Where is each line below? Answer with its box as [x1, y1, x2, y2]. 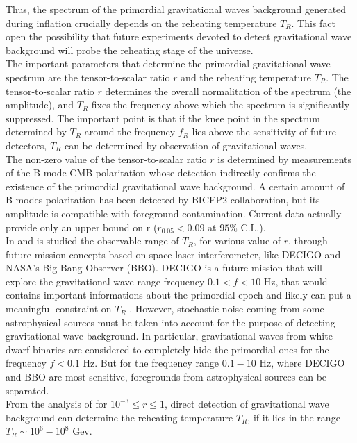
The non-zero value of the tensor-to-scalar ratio [6, 151, 207, 166]
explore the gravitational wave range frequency [6, 274, 205, 288]
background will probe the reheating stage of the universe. [6, 42, 254, 57]
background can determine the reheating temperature [6, 410, 233, 424]
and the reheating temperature [181, 69, 312, 84]
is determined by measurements [217, 151, 352, 166]
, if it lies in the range [247, 410, 340, 424]
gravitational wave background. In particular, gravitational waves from [6, 328, 306, 343]
